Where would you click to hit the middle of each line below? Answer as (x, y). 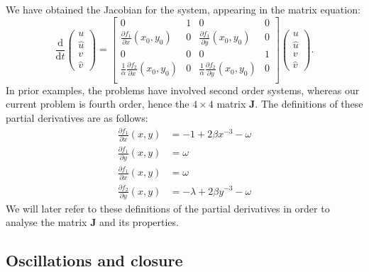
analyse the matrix (46, 222)
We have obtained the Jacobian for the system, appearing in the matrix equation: (183, 9)
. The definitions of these (309, 104)
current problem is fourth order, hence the (98, 104)
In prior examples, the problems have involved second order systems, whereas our (183, 90)
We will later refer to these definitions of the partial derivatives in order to (168, 208)
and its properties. (139, 222)
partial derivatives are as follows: (77, 118)
